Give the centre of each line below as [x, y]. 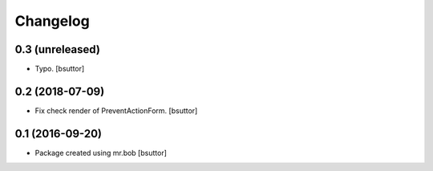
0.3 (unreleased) [57, 49]
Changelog [52, 21]
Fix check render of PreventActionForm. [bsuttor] [116, 110]
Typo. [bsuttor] [60, 69]
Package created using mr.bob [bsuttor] [101, 153]
